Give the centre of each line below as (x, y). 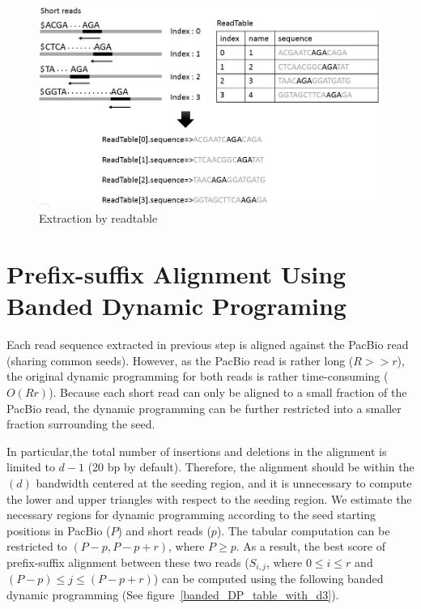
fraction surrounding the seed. (81, 424)
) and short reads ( (164, 530)
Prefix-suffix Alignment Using (176, 274)
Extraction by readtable (98, 218)
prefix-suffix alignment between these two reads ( (128, 562)
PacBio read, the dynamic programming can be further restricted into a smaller (204, 408)
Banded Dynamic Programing (176, 306)
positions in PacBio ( (59, 530)
